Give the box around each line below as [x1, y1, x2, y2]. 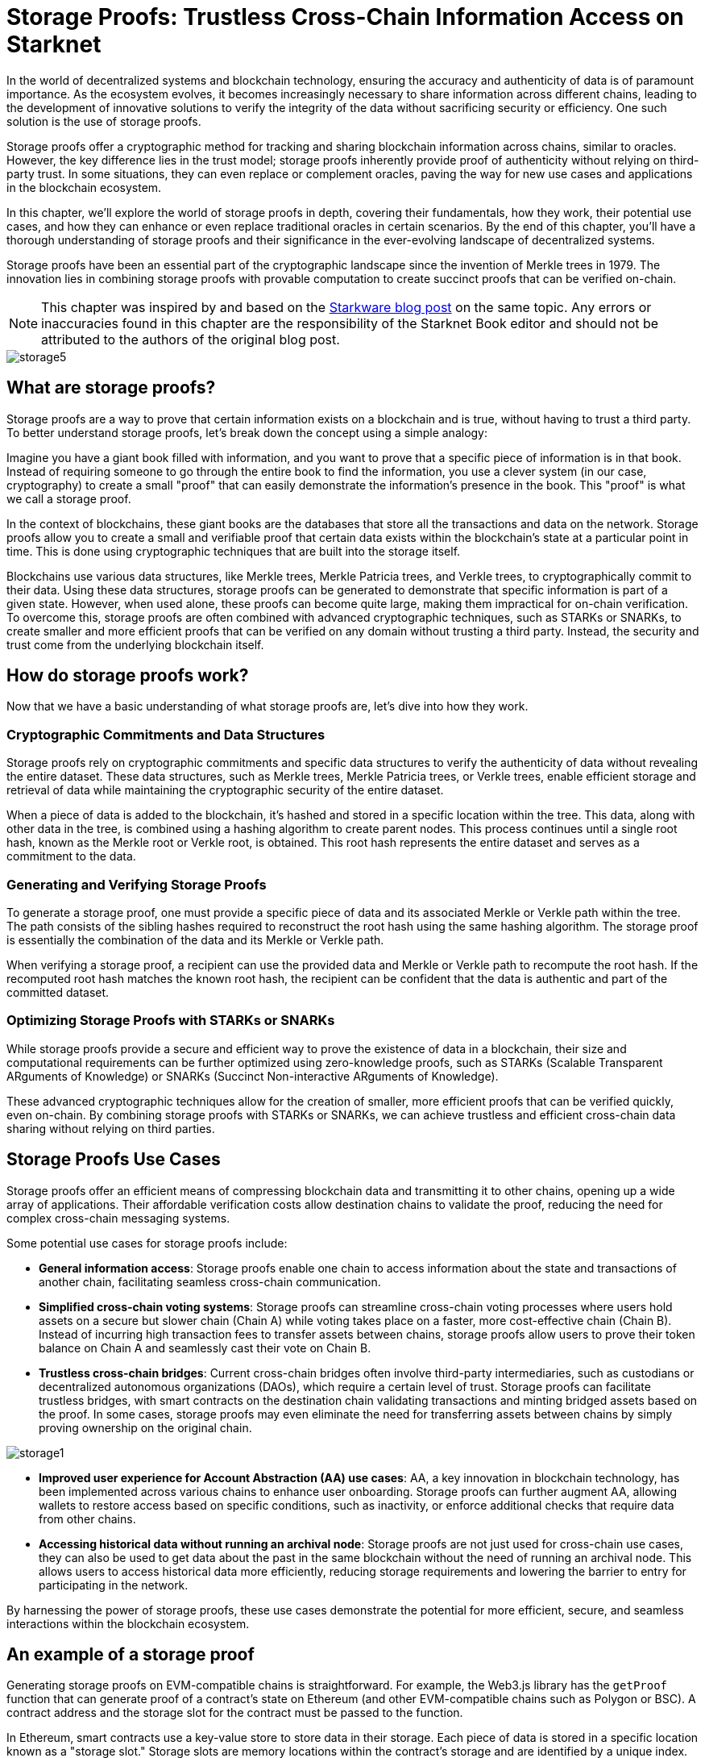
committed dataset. [6, 985, 110, 999]
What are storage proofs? [6, 377, 216, 398]
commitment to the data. [6, 849, 136, 864]
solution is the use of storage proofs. [6, 114, 201, 128]
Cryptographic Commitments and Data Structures [6, 726, 326, 743]
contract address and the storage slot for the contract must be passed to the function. [6, 1706, 463, 1720]
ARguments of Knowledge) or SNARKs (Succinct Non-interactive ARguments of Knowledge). [6, 1069, 499, 1083]
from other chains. [39, 1511, 136, 1526]
